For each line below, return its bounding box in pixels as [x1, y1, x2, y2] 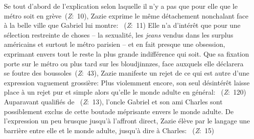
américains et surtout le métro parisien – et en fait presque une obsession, [4, 39, 225, 49]
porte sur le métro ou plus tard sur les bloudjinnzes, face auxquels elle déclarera [4, 58, 244, 68]
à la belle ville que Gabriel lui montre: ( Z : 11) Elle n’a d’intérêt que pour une [4, 20, 241, 30]
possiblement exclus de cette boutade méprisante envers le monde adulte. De [4, 106, 234, 116]
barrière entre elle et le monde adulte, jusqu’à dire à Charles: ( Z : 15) [4, 125, 214, 135]
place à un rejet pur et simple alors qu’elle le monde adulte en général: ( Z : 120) [4, 87, 246, 97]
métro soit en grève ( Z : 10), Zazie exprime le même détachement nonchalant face [4, 10, 249, 20]
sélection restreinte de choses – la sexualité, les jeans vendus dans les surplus [4, 29, 233, 40]
